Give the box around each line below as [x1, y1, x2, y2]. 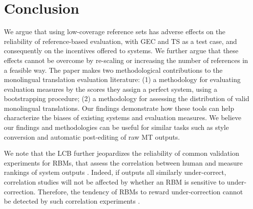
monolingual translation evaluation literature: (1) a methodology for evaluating [4, 74, 241, 84]
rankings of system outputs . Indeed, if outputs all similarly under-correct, [4, 167, 226, 177]
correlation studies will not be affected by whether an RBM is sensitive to [4, 177, 225, 187]
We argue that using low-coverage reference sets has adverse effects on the [4, 26, 226, 37]
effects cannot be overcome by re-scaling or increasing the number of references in [4, 55, 248, 65]
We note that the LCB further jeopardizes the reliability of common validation [4, 148, 239, 158]
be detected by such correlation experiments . [4, 196, 140, 206]
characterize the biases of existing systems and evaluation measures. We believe [4, 112, 241, 123]
